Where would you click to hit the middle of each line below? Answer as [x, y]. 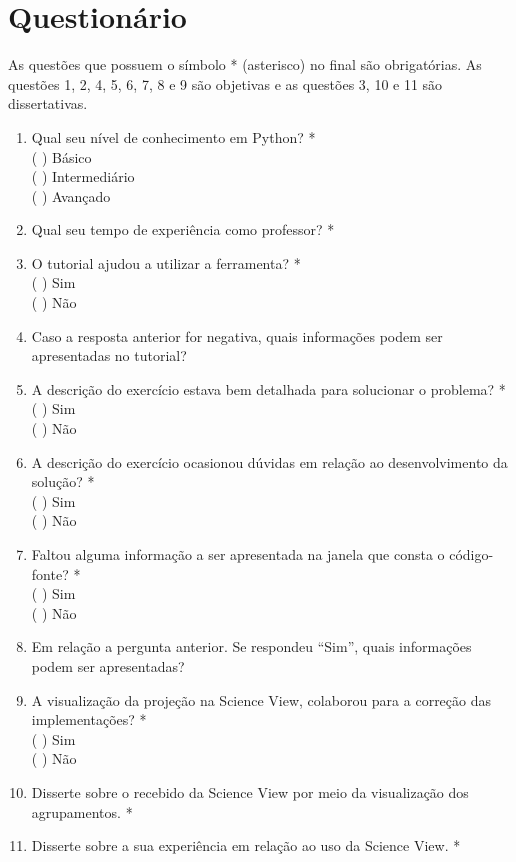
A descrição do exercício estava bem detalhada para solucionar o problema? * [268, 388]
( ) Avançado [71, 195]
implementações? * [89, 719]
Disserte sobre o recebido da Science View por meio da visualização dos [250, 791]
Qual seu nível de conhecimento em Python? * [173, 136]
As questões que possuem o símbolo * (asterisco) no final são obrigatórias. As [245, 64]
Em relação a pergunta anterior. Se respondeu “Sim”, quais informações [251, 646]
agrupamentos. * [82, 811]
